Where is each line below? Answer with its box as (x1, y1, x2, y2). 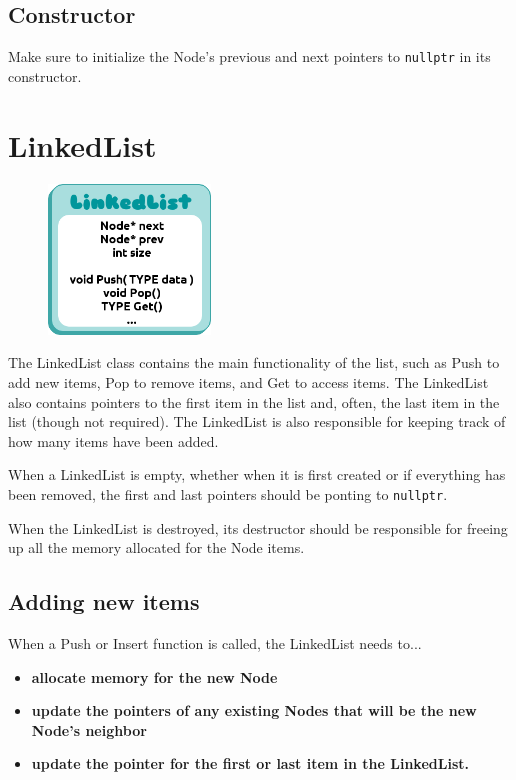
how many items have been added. (8, 430, 219, 451)
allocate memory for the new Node (31, 666, 278, 687)
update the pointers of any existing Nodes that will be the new (31, 700, 477, 721)
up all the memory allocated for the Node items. (8, 537, 305, 558)
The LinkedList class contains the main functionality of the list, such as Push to (8, 352, 500, 373)
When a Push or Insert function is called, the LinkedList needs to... (8, 632, 422, 653)
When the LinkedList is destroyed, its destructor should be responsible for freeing (8, 517, 508, 538)
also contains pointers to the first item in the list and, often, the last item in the (8, 391, 500, 412)
